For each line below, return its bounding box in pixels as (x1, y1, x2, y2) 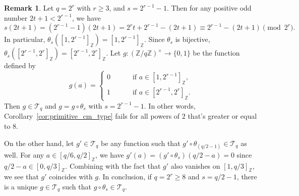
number (4, 12, 28, 23)
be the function (193, 47, 240, 58)
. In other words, (144, 100, 196, 111)
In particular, (4, 34, 45, 44)
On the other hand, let (4, 137, 74, 148)
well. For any (4, 149, 44, 160)
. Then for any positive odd (166, 3, 252, 13)
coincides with (49, 171, 93, 182)
